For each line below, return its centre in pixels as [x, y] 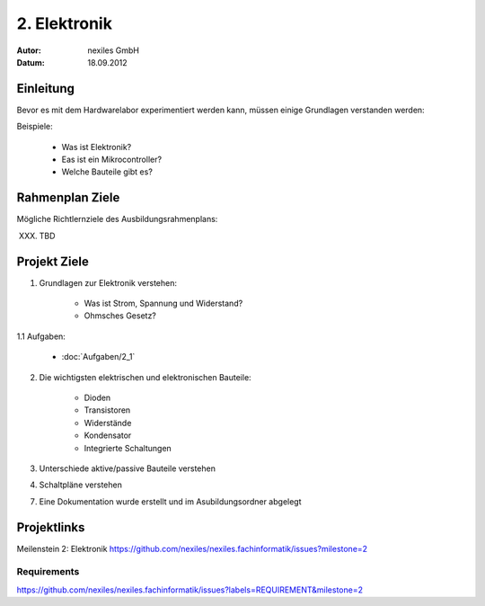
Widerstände [108, 423]
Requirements [48, 572]
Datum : [31, 62]
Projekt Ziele [53, 261]
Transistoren [107, 410]
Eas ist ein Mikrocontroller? [111, 160]
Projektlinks [51, 527]
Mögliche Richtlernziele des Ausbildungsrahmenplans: [117, 219]
